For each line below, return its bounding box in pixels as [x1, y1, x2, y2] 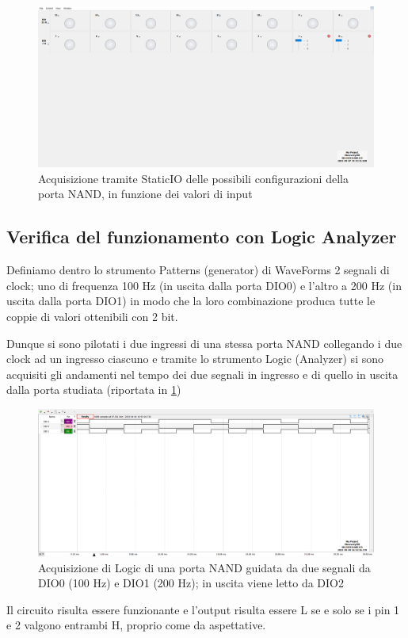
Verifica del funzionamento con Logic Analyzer [6, 224, 397, 249]
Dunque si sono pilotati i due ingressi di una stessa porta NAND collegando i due [6, 334, 402, 351]
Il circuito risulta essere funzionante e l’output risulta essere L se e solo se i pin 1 [6, 601, 400, 617]
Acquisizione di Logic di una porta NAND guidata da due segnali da [38, 559, 371, 575]
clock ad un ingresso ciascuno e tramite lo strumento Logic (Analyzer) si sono [6, 350, 383, 367]
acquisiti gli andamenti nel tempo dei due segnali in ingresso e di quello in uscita [6, 365, 398, 382]
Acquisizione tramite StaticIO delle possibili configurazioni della [38, 170, 349, 186]
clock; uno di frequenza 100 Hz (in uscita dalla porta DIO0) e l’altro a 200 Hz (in [6, 277, 402, 293]
